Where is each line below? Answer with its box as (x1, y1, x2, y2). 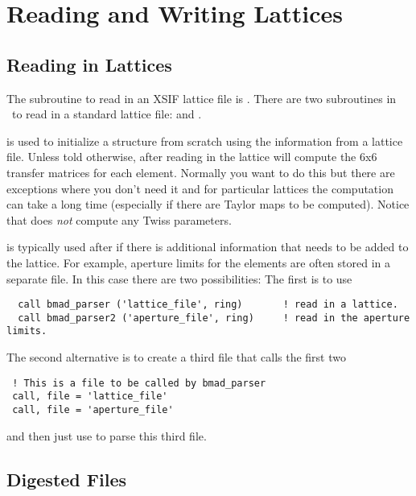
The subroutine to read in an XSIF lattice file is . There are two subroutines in (6, 89, 397, 106)
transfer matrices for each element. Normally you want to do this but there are (6, 163, 395, 180)
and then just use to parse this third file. (6, 427, 207, 444)
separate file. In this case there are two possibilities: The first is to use (6, 270, 352, 287)
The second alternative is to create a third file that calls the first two (6, 349, 346, 366)
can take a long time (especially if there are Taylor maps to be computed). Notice (6, 196, 410, 213)
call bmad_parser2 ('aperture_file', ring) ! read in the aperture (18, 312, 410, 324)
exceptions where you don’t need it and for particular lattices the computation (6, 180, 393, 196)
